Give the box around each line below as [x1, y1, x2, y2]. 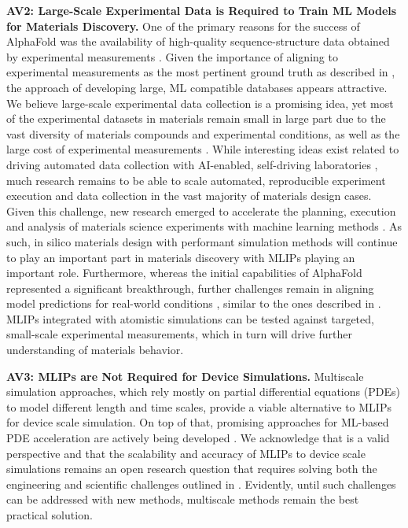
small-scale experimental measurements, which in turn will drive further [6, 326, 352, 342]
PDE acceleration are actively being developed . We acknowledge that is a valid [6, 430, 390, 446]
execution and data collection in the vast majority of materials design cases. [6, 187, 372, 204]
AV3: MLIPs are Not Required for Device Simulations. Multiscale [6, 367, 364, 384]
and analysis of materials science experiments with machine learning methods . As [6, 218, 402, 234]
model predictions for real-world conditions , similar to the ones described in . [6, 295, 381, 312]
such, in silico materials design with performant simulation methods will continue [6, 233, 398, 249]
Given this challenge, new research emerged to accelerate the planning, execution [6, 202, 396, 219]
